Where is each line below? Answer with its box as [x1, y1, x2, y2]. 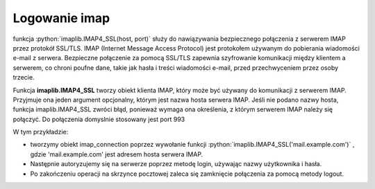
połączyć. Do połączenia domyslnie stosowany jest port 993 [12, 115, 185, 123]
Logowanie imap [12, 10, 110, 26]
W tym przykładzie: [12, 128, 69, 136]
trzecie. [12, 73, 35, 82]
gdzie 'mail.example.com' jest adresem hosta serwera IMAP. [30, 150, 203, 159]
